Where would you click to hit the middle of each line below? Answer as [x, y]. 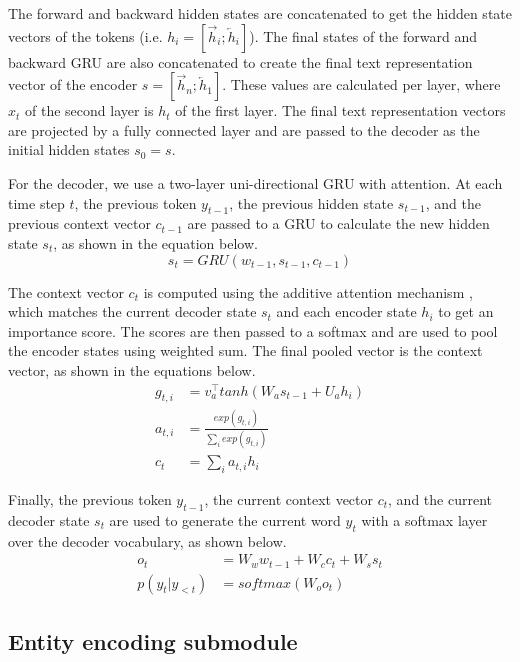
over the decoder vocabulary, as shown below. [147, 540]
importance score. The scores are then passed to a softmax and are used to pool [253, 330]
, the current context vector [289, 498]
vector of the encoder [73, 84]
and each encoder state [346, 311]
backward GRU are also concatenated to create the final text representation [240, 61]
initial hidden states [69, 149]
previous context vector [79, 223]
